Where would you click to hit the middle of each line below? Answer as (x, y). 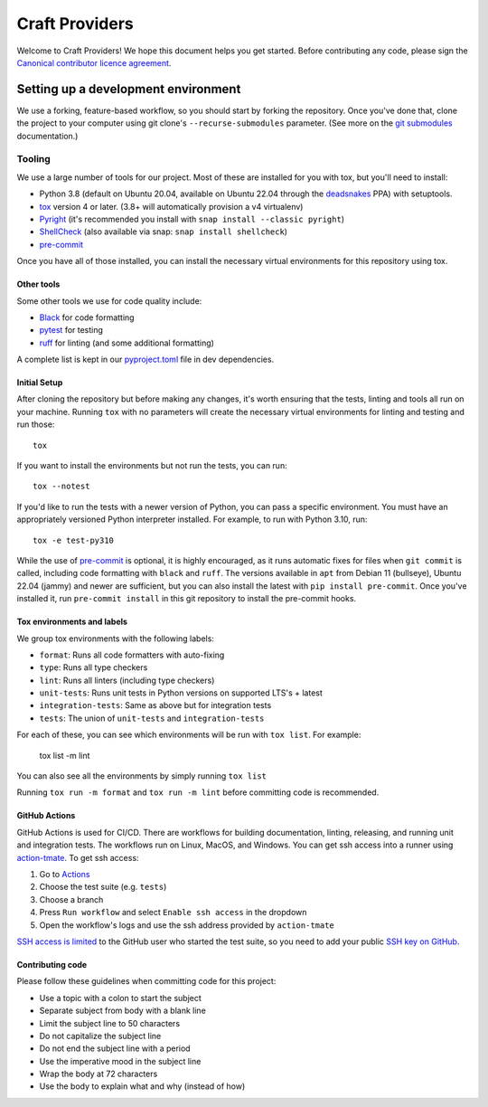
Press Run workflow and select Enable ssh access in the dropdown (173, 913)
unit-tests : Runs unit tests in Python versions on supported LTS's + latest (181, 693)
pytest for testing (71, 330)
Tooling (34, 159)
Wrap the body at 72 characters (99, 1074)
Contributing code (52, 964)
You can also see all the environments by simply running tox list (141, 776)
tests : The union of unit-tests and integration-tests (152, 718)
